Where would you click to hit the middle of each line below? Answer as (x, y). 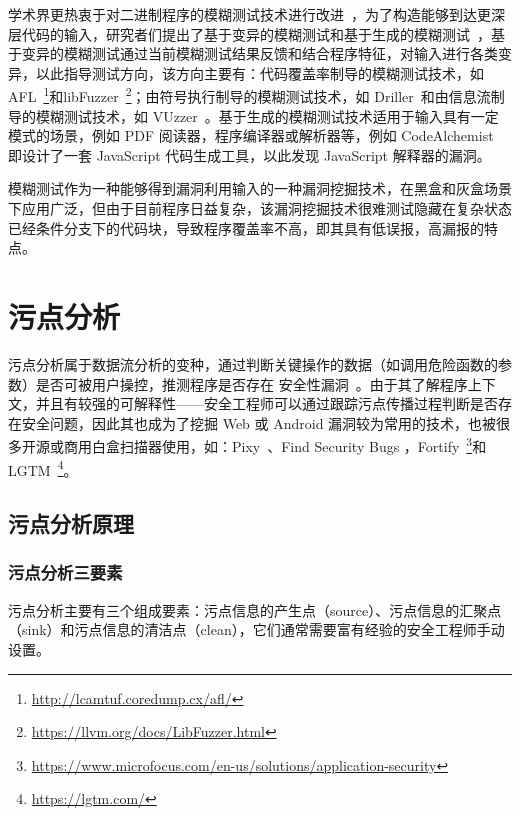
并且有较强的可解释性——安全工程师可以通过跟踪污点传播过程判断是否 (266, 403)
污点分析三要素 (65, 572)
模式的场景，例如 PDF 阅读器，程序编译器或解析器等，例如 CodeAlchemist (251, 135)
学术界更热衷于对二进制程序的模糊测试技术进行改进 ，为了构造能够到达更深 (256, 14)
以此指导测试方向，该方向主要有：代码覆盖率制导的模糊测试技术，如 (259, 72)
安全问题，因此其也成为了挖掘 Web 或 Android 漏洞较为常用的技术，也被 (259, 422)
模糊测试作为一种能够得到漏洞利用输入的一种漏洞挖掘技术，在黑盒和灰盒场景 (260, 188)
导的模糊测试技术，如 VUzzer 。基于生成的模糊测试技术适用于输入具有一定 (253, 115)
